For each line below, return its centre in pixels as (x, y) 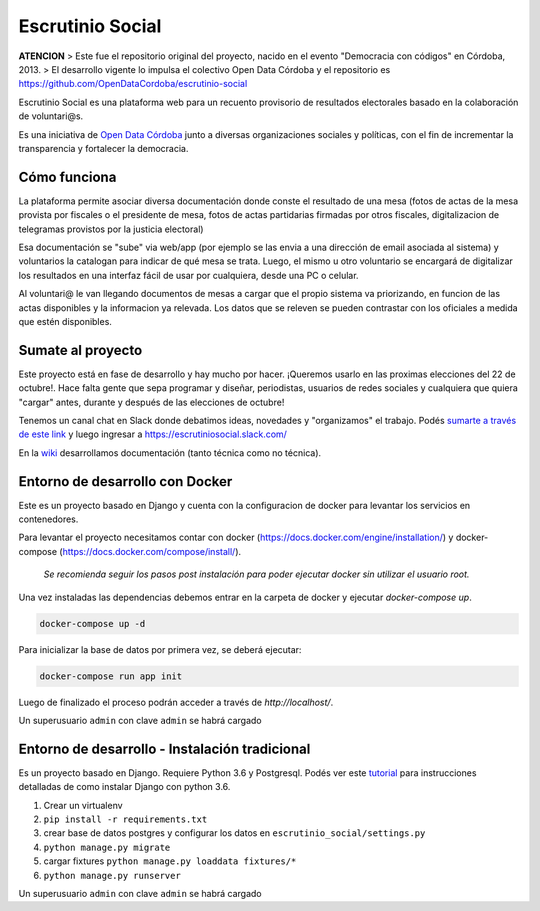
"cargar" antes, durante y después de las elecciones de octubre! (151, 402)
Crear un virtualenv (83, 805)
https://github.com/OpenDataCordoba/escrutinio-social (133, 84)
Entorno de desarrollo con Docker (125, 481)
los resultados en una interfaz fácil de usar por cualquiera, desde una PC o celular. (188, 275)
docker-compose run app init (111, 676)
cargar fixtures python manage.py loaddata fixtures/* (170, 861)
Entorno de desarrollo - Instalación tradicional (164, 748)
